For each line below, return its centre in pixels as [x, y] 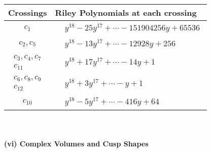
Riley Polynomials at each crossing [126, 12]
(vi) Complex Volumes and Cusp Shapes [76, 143]
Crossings [28, 12]
